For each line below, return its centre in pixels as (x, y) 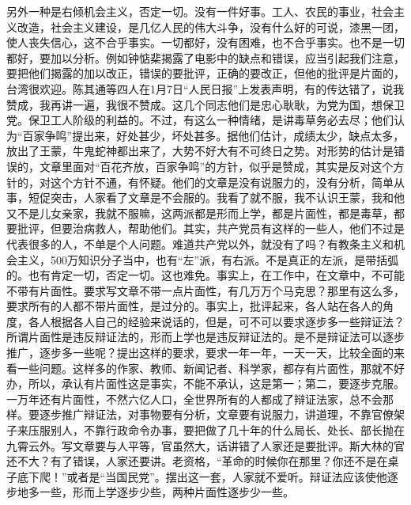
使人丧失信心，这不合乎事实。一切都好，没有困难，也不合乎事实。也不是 (194, 42)
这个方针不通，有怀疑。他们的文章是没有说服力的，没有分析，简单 (222, 182)
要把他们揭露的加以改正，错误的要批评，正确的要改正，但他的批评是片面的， (205, 73)
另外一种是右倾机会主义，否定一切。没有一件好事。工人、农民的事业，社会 (200, 11)
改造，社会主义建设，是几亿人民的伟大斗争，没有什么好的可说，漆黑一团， (211, 27)
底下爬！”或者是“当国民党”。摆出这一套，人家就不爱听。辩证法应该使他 (202, 476)
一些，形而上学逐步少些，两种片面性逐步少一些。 (166, 492)
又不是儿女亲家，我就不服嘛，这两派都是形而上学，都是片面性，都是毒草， (200, 213)
